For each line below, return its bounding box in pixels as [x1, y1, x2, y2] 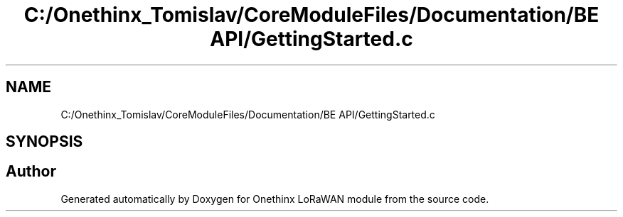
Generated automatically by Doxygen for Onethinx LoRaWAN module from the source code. [60, 192, 489, 205]
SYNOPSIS [6, 133, 83, 151]
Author [6, 162, 56, 181]
